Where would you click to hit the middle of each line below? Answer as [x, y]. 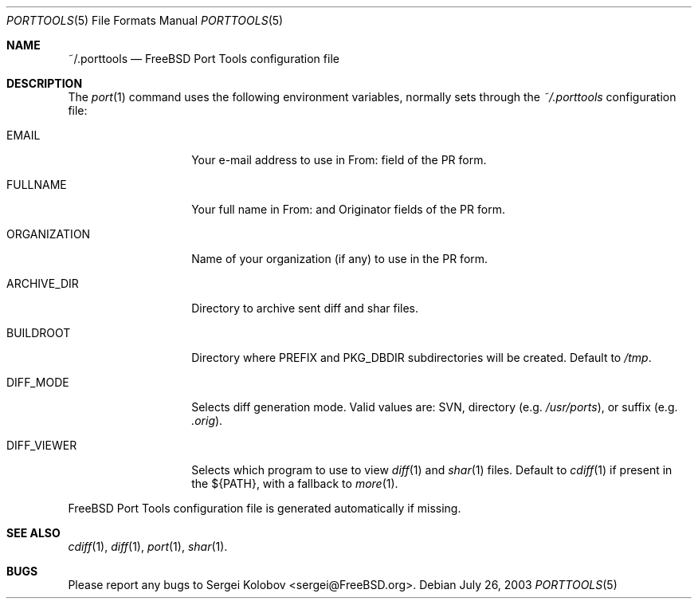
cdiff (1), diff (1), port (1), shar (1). [148, 546]
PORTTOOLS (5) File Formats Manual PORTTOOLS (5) [145, 20]
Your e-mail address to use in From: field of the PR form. [339, 160]
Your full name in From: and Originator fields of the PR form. [348, 209]
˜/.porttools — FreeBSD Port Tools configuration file [204, 59]
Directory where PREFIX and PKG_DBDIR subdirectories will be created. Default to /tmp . [422, 357]
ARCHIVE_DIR [43, 283]
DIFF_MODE [38, 382]
